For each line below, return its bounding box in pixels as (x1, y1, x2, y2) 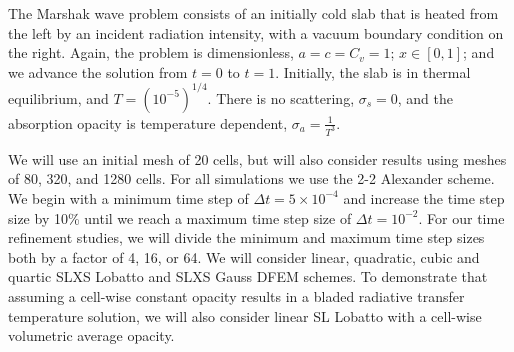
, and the (397, 87, 453, 108)
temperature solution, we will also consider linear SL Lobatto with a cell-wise (8, 305, 482, 326)
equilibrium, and (8, 87, 109, 108)
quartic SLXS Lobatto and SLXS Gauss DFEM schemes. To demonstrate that (8, 266, 488, 287)
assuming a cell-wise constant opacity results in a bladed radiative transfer (8, 285, 465, 306)
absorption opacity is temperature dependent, (8, 112, 288, 133)
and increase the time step (343, 187, 505, 208)
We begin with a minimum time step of (8, 187, 249, 208)
